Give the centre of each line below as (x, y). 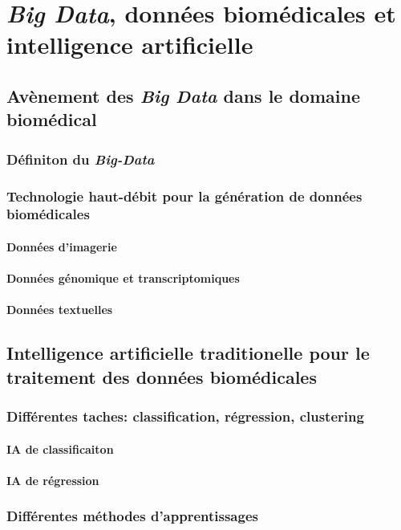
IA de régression (53, 480)
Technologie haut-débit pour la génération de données (184, 196)
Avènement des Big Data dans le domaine (183, 95)
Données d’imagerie (62, 246)
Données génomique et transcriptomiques (123, 278)
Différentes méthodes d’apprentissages (132, 516)
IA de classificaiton (60, 448)
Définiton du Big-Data (81, 159)
